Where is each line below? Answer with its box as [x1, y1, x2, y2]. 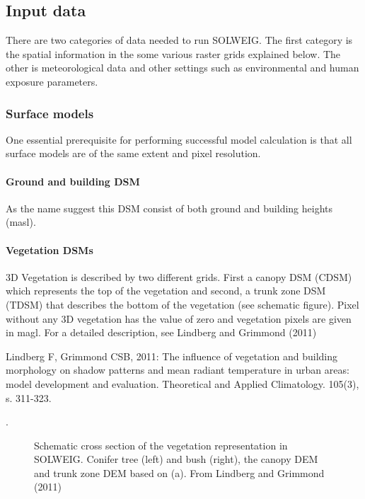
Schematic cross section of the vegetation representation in [34, 437, 288, 452]
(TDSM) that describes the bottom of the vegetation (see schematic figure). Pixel [6, 297, 359, 311]
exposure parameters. [6, 74, 98, 88]
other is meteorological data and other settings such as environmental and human [6, 60, 359, 75]
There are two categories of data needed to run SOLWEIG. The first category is [6, 33, 353, 47]
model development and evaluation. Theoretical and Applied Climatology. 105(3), [6, 376, 359, 391]
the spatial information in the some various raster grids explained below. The [6, 46, 341, 61]
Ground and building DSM [6, 173, 140, 188]
